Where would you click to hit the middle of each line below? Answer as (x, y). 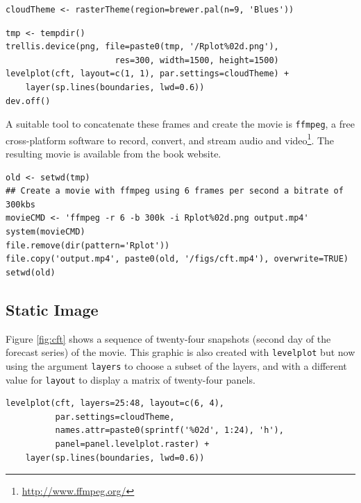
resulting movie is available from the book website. (114, 154)
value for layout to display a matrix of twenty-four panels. (131, 379)
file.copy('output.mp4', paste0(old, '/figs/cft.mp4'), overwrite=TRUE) (177, 259)
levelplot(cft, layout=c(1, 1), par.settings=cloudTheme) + (148, 74)
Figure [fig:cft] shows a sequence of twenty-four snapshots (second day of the (168, 338)
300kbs (20, 204)
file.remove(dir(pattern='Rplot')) (88, 245)
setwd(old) (31, 272)
